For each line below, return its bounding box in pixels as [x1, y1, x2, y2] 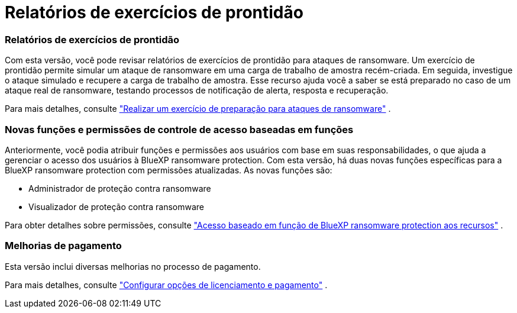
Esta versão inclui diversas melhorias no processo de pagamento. [5, 261, 261, 272]
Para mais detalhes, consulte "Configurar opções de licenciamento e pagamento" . [5, 279, 328, 290]
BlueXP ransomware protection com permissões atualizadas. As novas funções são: [5, 164, 332, 175]
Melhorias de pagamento [5, 240, 122, 252]
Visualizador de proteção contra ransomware [28, 201, 205, 212]
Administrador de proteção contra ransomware [28, 183, 211, 193]
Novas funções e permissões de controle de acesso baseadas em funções [5, 123, 354, 135]
